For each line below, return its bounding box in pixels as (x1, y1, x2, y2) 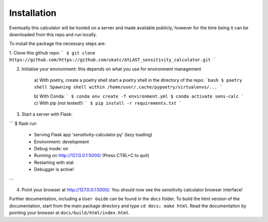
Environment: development (34, 139, 89, 145)
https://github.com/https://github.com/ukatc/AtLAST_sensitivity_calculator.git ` (9, 57, 216, 63)
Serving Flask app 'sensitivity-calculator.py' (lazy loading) (34, 132, 152, 138)
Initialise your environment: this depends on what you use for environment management (21, 66, 201, 72)
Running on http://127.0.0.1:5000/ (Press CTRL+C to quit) (34, 153, 149, 159)
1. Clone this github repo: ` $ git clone (9, 50, 95, 55)
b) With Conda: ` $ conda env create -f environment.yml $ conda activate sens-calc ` (34, 93, 244, 99)
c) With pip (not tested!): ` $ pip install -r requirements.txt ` (34, 100, 182, 106)
